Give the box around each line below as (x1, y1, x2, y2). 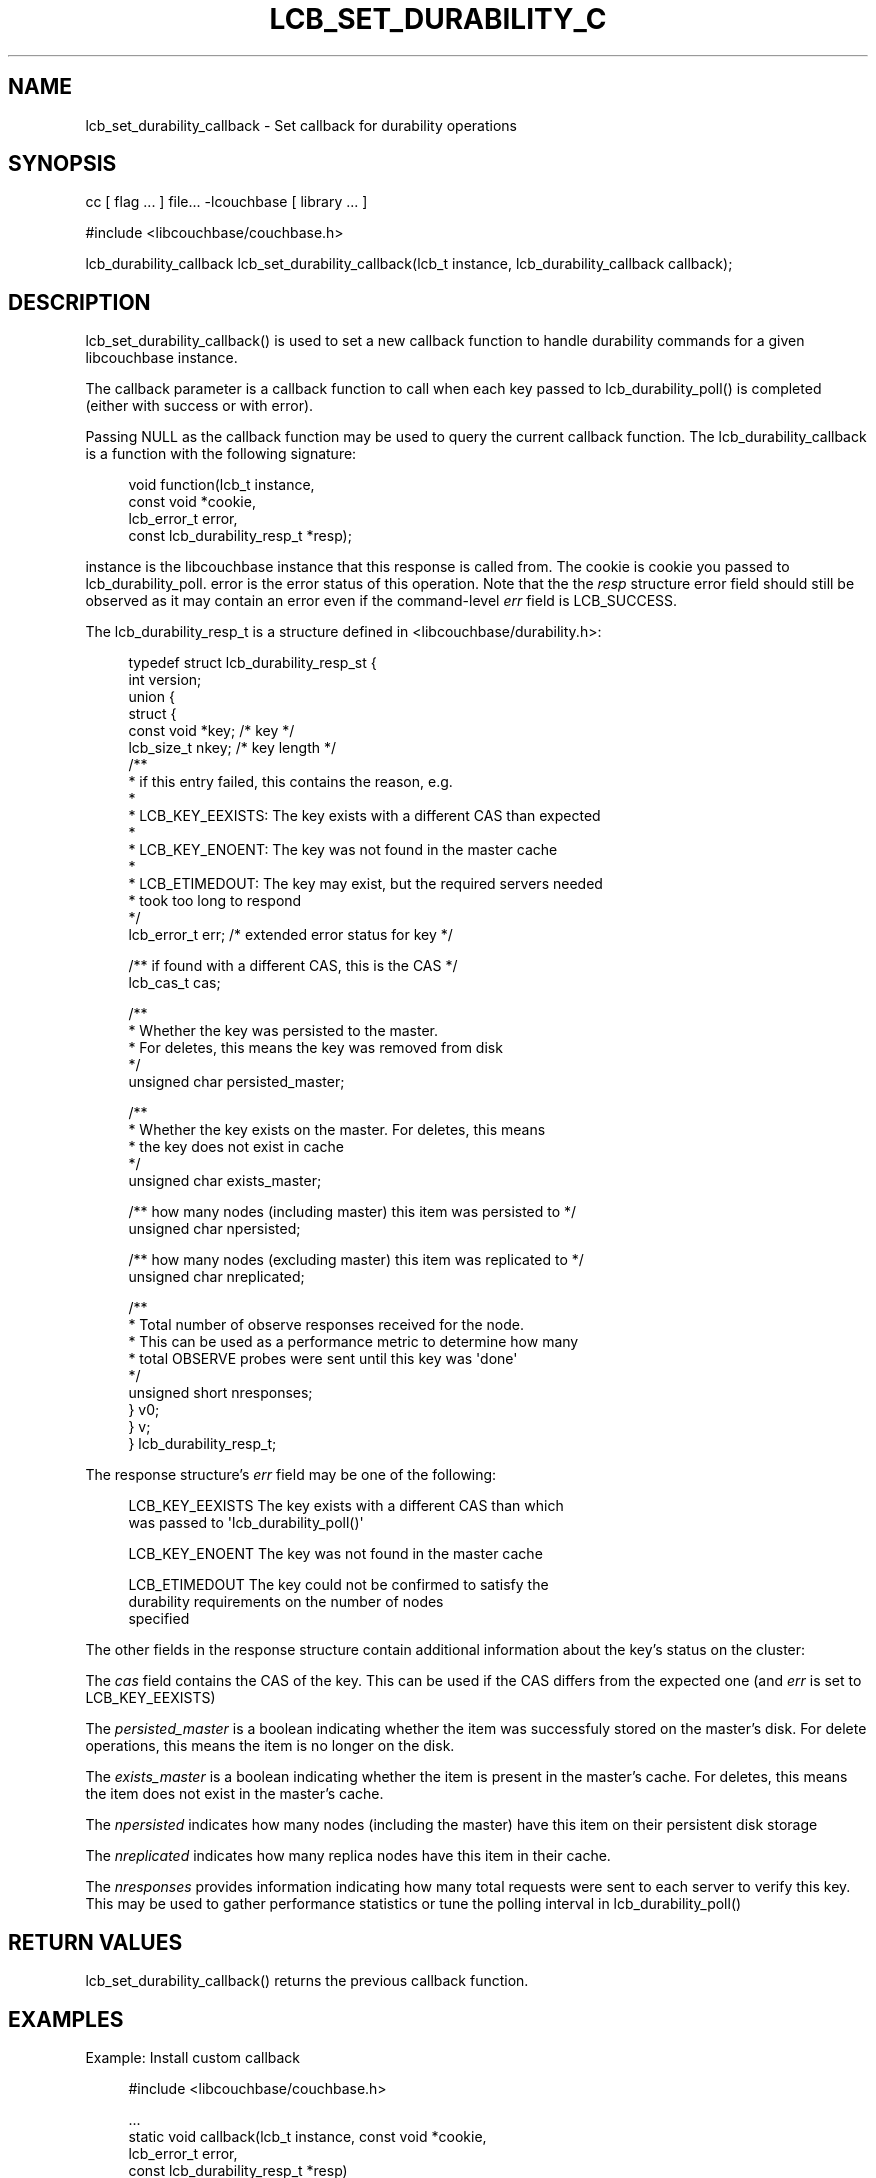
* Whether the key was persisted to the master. (128, 1022, 439, 1040)
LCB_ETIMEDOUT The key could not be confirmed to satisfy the (128, 1576, 549, 1594)
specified (128, 1610, 190, 1628)
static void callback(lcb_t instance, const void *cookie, (128, 2127, 487, 2145)
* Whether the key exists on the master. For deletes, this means (128, 1121, 546, 1139)
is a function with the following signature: (85, 445, 357, 463)
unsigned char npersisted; (128, 1220, 301, 1238)
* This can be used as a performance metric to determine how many (128, 1333, 579, 1351)
